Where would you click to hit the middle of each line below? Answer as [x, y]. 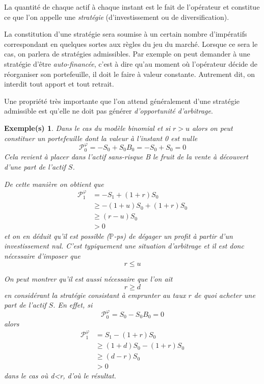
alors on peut [213, 128]
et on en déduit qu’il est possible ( [57, 236]
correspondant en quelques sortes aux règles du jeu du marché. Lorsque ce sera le [131, 44]
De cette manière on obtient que [54, 184]
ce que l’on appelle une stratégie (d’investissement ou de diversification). [117, 17]
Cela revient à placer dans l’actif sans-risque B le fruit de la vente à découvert [126, 157]
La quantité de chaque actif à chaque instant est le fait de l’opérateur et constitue [132, 7]
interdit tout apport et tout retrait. [59, 84]
